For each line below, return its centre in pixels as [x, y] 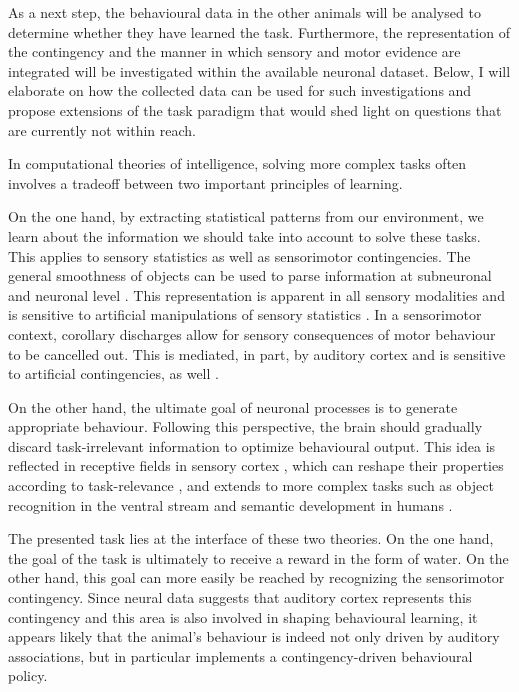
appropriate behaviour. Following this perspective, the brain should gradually [245, 426]
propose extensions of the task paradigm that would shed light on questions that [255, 109]
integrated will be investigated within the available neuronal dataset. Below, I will [259, 70]
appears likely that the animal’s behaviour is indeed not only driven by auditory [254, 636]
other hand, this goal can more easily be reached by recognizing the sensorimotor [256, 577]
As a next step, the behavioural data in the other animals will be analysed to [244, 12]
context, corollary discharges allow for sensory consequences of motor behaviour [252, 333]
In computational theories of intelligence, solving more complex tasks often [237, 163]
